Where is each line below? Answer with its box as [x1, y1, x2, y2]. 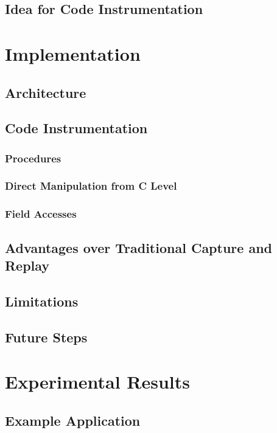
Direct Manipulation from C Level [5, 178, 177, 193]
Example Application [5, 410, 141, 429]
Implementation [5, 41, 141, 66]
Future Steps [5, 327, 88, 346]
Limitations [5, 291, 79, 310]
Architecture [5, 83, 86, 102]
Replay [5, 256, 50, 275]
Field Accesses [5, 206, 77, 221]
